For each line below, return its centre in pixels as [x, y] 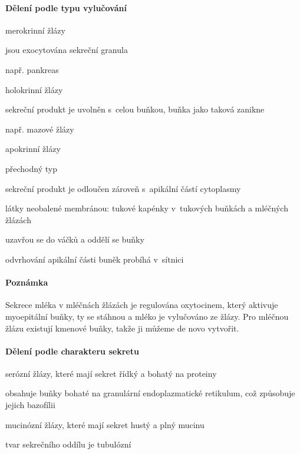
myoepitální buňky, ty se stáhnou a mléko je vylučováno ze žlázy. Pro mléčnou [147, 316]
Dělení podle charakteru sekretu [72, 351]
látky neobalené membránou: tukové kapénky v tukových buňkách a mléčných [147, 208]
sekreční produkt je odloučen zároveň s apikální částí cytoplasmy [123, 188]
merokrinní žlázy [35, 30]
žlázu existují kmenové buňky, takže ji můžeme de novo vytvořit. [122, 328]
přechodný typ [31, 168]
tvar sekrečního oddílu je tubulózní [68, 444]
